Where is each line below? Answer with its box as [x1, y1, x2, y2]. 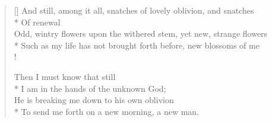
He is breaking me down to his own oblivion [14, 94, 174, 106]
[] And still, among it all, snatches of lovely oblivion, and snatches [14, 4, 254, 16]
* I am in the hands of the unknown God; [14, 82, 166, 94]
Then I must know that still [14, 70, 116, 82]
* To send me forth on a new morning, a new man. [14, 105, 200, 117]
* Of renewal [14, 15, 61, 28]
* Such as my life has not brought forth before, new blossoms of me [14, 38, 260, 51]
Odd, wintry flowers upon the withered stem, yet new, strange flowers [14, 27, 268, 40]
